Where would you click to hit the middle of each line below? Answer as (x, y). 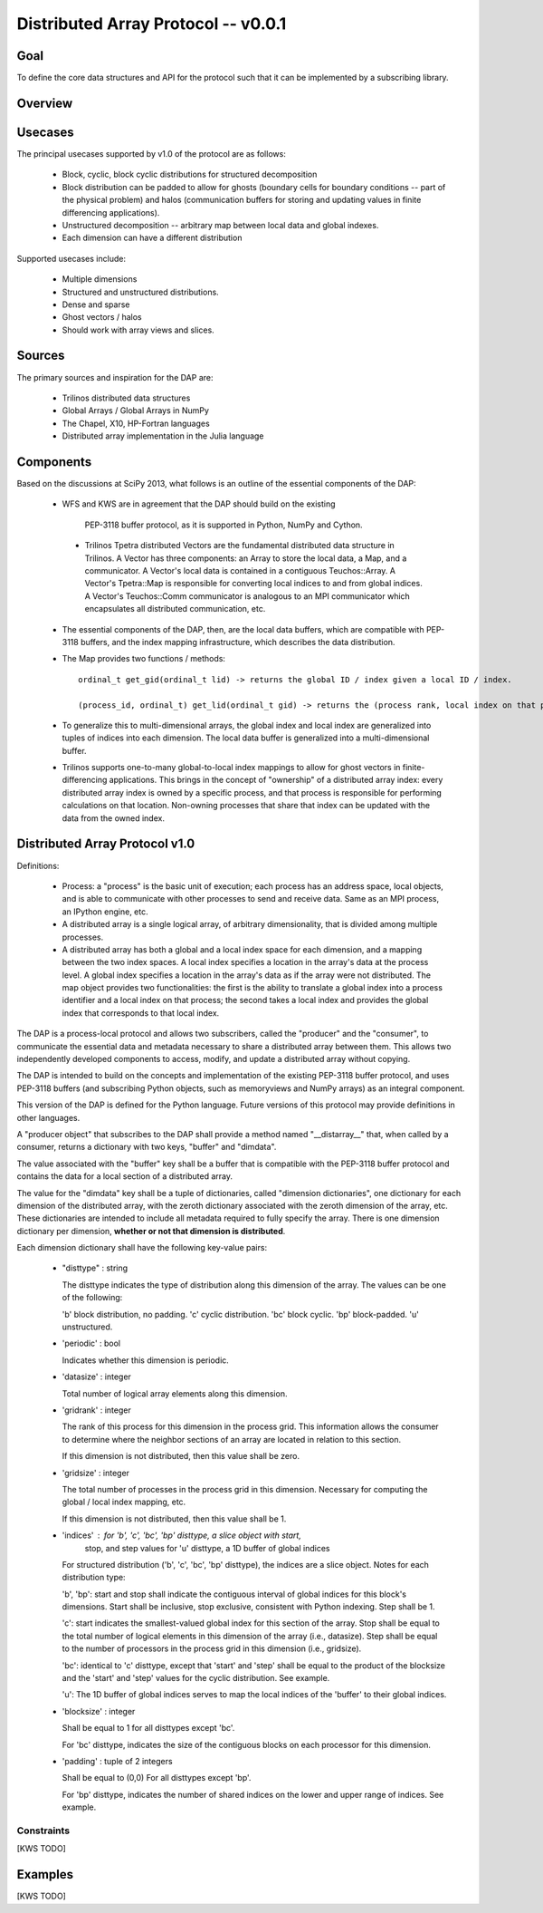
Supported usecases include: (71, 258)
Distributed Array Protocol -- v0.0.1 (152, 24)
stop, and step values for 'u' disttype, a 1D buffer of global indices (207, 1548)
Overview (45, 103)
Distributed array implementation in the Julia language (163, 436)
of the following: (92, 1298)
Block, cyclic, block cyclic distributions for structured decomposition (190, 174)
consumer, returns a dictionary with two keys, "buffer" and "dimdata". (147, 1147)
